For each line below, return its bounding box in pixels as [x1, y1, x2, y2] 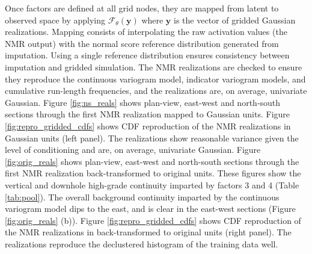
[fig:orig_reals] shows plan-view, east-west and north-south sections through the [5, 155, 299, 167]
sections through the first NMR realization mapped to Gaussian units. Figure [5, 108, 290, 120]
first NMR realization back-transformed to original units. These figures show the [5, 167, 301, 179]
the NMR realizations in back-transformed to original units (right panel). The [5, 226, 292, 238]
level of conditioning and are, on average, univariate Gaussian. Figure [5, 143, 261, 156]
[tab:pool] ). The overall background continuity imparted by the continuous [5, 190, 280, 203]
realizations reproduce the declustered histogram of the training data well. [5, 237, 278, 250]
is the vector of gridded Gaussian [174, 13, 296, 26]
